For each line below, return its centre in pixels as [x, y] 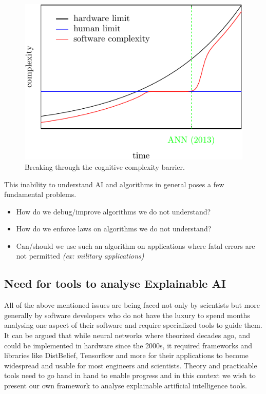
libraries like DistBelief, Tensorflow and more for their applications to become [126, 355]
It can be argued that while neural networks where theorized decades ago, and [127, 335]
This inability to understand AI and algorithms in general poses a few [114, 184]
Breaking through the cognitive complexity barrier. [105, 166]
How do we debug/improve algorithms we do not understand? [113, 211]
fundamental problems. [40, 194]
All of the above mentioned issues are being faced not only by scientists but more [132, 305]
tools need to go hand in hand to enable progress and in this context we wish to [130, 375]
